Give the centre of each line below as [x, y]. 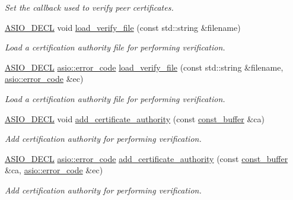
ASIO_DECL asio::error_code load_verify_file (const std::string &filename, [144, 67]
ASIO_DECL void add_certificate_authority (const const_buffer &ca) [135, 118]
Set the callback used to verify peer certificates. [89, 7]
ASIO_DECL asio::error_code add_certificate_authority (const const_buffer [146, 158]
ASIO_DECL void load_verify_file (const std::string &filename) [123, 27]
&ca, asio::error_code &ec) [54, 170]
